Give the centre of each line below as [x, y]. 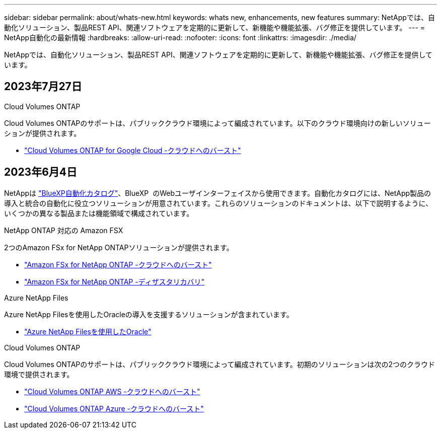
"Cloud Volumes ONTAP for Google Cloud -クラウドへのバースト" [133, 150]
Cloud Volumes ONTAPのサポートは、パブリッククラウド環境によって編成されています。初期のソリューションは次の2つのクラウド [220, 364]
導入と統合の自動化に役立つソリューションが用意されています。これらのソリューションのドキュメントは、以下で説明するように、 [218, 203]
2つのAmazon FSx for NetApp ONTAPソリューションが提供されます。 [119, 247]
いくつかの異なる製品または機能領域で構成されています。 [99, 213]
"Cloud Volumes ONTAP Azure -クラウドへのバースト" [114, 408]
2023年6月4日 [41, 172]
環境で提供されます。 [39, 374]
